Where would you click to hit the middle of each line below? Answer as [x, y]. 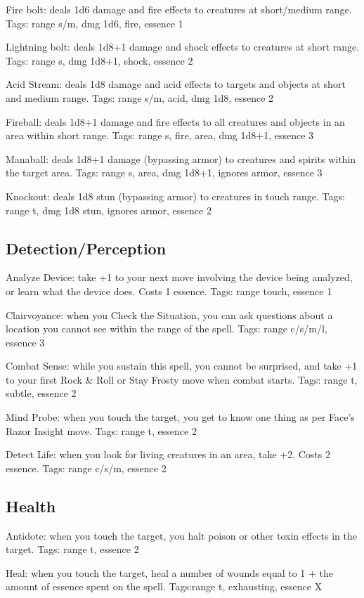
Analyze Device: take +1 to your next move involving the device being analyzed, [179, 277]
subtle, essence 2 [41, 393]
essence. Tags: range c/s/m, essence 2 [86, 468]
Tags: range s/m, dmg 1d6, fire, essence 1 [95, 23]
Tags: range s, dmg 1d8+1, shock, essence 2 [99, 60]
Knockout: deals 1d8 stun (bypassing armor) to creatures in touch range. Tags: [175, 196]
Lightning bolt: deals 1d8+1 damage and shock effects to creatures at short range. [183, 47]
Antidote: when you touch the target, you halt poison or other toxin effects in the [181, 535]
